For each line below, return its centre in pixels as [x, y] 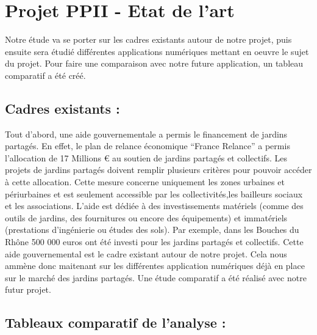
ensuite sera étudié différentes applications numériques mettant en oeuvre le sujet [157, 51]
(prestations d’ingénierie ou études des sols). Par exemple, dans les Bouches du [152, 230]
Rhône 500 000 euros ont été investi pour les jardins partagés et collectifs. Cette [154, 242]
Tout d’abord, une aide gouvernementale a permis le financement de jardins [146, 134]
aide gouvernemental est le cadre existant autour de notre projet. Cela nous [146, 253]
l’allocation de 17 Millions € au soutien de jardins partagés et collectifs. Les [146, 157]
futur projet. [28, 289]
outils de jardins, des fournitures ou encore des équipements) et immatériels [146, 217]
